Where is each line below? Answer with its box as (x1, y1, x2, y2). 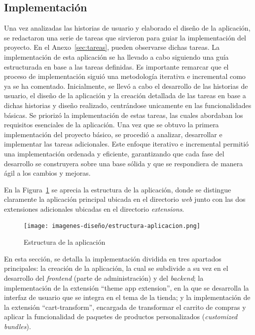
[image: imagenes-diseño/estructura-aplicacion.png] (24, 223, 200, 230)
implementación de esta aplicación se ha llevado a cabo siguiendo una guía (4, 51, 229, 62)
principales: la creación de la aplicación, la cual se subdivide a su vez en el (4, 263, 228, 273)
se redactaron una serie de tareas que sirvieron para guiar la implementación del (4, 32, 246, 42)
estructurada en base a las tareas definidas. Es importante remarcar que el (4, 61, 229, 72)
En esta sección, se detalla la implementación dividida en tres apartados (4, 253, 221, 263)
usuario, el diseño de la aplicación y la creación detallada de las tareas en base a (4, 90, 246, 101)
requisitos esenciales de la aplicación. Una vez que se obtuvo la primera (4, 119, 219, 130)
